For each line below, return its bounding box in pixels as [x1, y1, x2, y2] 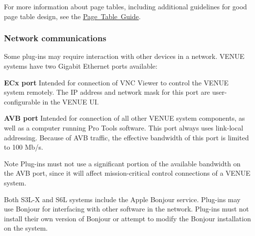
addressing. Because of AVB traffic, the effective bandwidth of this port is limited [4, 132, 249, 142]
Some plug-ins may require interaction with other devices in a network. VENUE [4, 51, 245, 61]
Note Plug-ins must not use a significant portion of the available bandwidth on [4, 158, 241, 168]
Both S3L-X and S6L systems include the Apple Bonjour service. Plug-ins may [4, 194, 241, 204]
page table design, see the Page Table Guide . [4, 11, 141, 21]
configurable [4, 96, 40, 106]
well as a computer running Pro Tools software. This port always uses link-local [4, 122, 243, 132]
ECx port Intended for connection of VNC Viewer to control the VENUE [4, 77, 229, 87]
